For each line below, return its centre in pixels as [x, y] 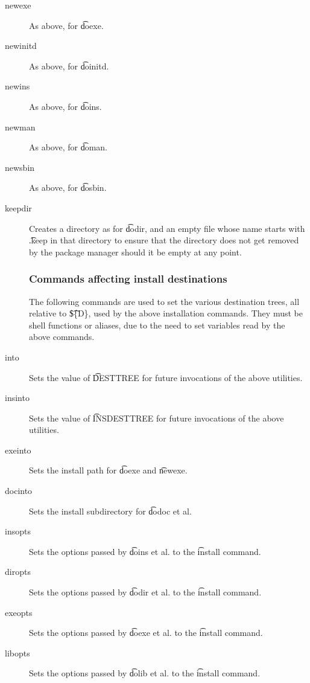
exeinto [18, 450]
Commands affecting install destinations [128, 279]
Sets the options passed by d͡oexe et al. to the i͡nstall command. [146, 633]
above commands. [62, 337]
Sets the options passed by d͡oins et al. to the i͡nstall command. [145, 551]
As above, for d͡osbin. [68, 188]
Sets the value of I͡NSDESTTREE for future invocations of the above [157, 418]
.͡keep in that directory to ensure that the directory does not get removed [164, 240]
